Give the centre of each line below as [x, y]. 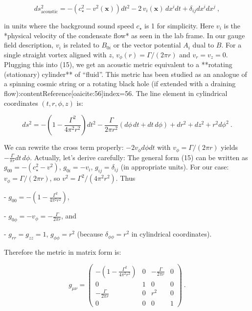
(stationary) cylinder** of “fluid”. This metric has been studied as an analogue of [126, 74]
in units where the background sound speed [69, 25]
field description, [29, 45]
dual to [203, 45]
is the [232, 25]
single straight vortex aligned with [55, 54]
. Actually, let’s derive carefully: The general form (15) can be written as [139, 157]
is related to [81, 45]
